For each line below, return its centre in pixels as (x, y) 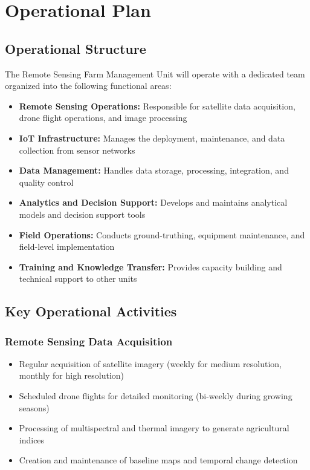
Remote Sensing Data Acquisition (89, 341)
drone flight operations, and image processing (103, 118)
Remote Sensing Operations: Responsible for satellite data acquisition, (157, 106)
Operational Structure (76, 48)
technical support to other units (78, 279)
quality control (46, 182)
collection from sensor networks (77, 150)
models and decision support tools (82, 214)
